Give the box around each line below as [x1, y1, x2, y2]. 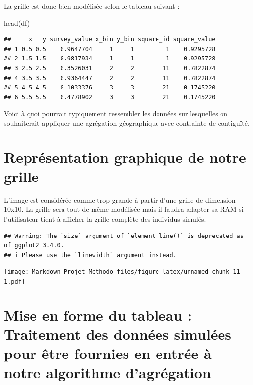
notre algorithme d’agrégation [4, 362, 211, 383]
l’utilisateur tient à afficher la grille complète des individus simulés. [4, 214, 206, 224]
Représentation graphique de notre [4, 147, 246, 167]
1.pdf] [4, 278, 25, 286]
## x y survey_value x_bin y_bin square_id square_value [4, 36, 216, 43]
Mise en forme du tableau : [4, 304, 192, 325]
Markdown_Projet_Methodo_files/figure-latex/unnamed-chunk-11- [32, 268, 244, 276]
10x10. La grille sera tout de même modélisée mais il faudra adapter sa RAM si [4, 204, 244, 214]
